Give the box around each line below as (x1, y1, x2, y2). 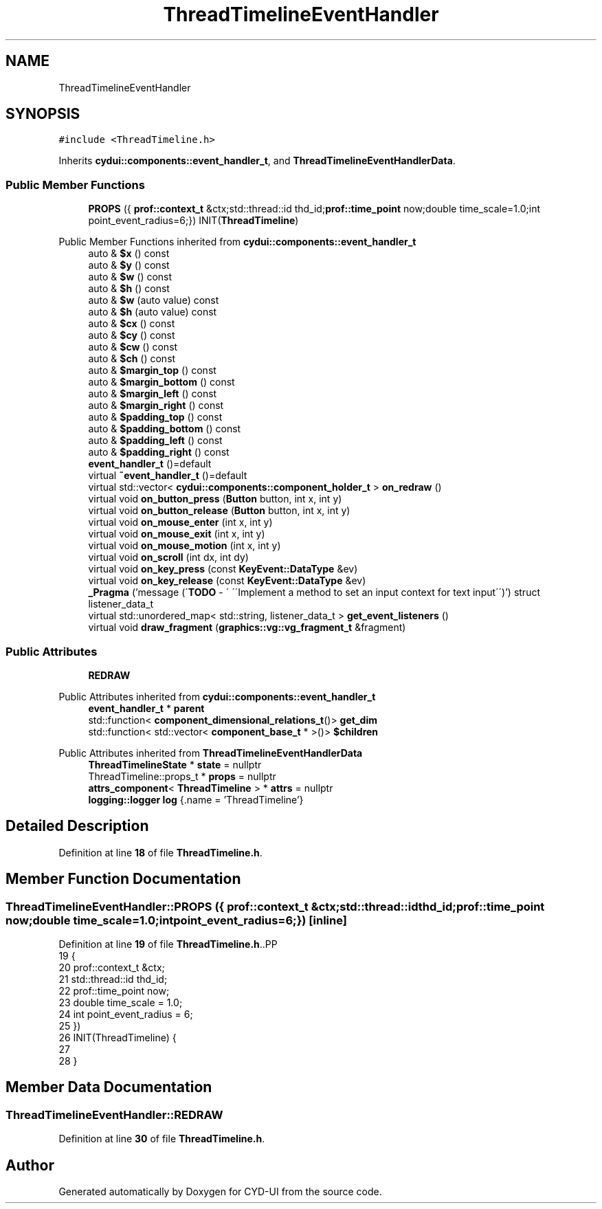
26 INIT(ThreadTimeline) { (58, 1032, 177, 1043)
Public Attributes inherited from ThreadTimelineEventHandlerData (58, 746, 363, 759)
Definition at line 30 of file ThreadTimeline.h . (58, 1133, 265, 1145)
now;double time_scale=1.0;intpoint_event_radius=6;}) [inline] (5, 913, 347, 927)
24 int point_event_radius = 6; (58, 1008, 193, 1020)
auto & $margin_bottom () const (88, 376, 235, 388)
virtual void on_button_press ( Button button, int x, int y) (88, 493, 342, 505)
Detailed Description (5, 817, 149, 835)
